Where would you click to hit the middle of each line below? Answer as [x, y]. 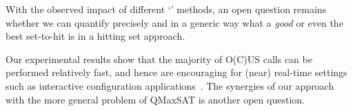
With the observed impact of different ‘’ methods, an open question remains [166, 9]
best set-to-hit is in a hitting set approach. [95, 36]
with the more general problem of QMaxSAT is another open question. [155, 99]
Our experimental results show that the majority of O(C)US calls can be [159, 59]
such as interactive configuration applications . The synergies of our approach [170, 85]
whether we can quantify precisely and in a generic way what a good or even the [174, 22]
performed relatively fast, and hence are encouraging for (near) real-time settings [176, 72]
